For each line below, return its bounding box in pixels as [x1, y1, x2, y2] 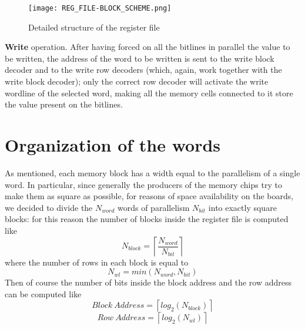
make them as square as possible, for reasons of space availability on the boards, [5, 190, 294, 202]
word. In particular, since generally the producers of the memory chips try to [5, 178, 282, 190]
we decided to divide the [5, 201, 93, 213]
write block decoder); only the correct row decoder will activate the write [5, 75, 269, 88]
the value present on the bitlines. [5, 98, 123, 110]
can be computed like [5, 287, 82, 300]
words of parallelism [118, 201, 190, 213]
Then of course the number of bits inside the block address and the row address [5, 276, 291, 288]
